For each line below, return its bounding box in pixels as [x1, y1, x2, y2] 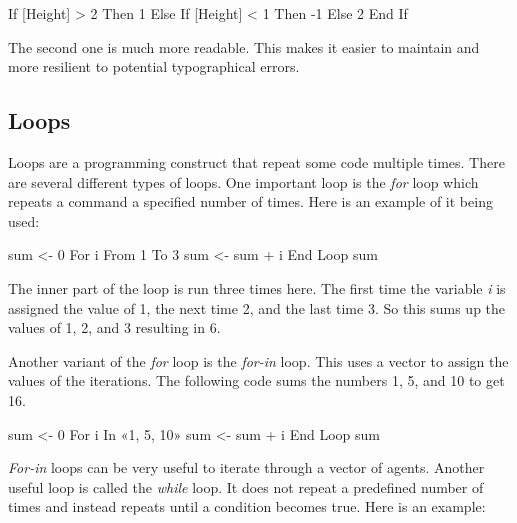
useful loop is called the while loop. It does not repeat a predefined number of [8, 476, 484, 497]
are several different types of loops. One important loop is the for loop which [8, 171, 479, 192]
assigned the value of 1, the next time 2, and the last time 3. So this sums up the [8, 297, 506, 318]
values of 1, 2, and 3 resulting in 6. [8, 317, 221, 338]
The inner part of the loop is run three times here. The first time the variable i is [8, 277, 506, 298]
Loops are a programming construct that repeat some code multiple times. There [8, 151, 505, 172]
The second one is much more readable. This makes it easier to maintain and [8, 36, 480, 57]
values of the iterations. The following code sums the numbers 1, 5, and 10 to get [8, 370, 505, 391]
